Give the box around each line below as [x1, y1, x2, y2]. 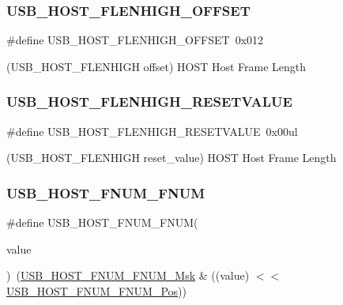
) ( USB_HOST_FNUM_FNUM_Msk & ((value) [6, 267, 250, 284]
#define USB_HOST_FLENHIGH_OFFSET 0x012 [6, 32, 264, 48]
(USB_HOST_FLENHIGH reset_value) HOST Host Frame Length [6, 149, 337, 166]
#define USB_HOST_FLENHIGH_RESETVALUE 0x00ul [6, 122, 298, 139]
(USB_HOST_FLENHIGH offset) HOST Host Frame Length [6, 58, 307, 74]
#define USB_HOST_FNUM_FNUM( [6, 214, 198, 231]
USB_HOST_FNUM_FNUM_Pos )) [6, 282, 187, 299]
